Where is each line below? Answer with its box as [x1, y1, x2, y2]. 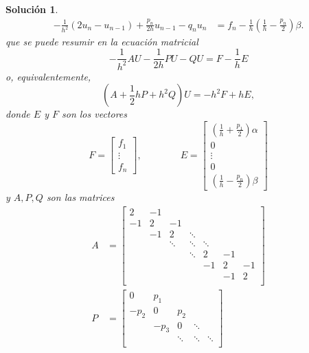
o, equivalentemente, [5, 69, 91, 83]
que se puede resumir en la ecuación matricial [5, 34, 198, 48]
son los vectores [61, 107, 127, 121]
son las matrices [46, 189, 115, 204]
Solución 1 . [5, 2, 58, 16]
